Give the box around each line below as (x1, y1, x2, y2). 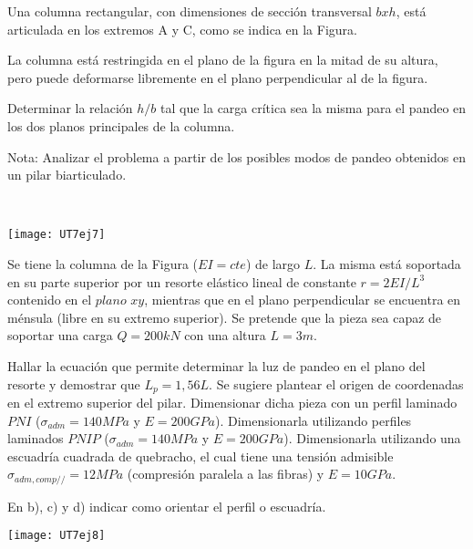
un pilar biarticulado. (7, 165, 127, 184)
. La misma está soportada (313, 254, 461, 273)
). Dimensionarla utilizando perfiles (215, 410, 412, 430)
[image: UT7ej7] (7, 228, 106, 242)
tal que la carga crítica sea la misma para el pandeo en (160, 98, 467, 118)
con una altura (184, 326, 266, 345)
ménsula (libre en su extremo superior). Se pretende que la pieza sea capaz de (7, 307, 442, 326)
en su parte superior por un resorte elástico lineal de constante (7, 272, 356, 291)
